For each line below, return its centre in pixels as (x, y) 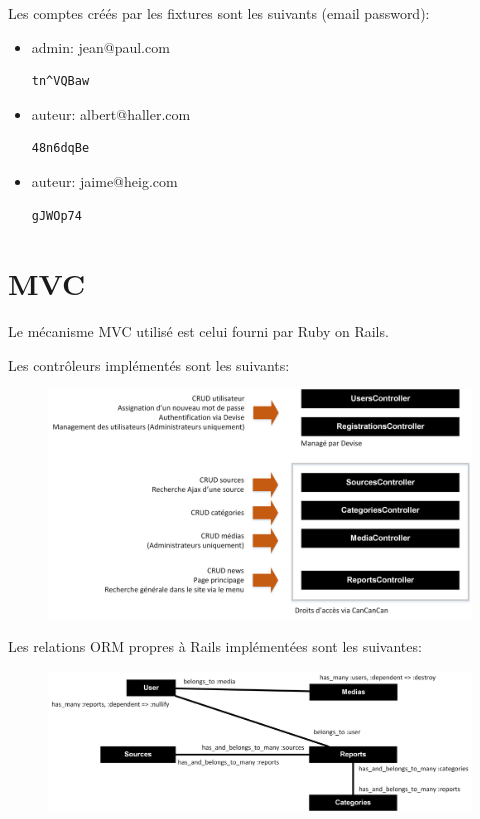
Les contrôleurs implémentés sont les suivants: (149, 364)
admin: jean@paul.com (100, 46)
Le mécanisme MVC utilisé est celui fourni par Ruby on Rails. (198, 331)
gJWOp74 (56, 215)
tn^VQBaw (60, 81)
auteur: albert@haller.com (111, 113)
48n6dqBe (60, 148)
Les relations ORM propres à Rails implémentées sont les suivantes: (215, 646)
